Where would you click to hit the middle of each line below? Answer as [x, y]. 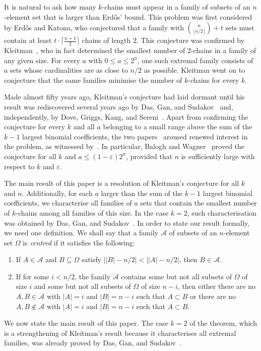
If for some [32, 276]
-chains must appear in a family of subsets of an [176, 7]
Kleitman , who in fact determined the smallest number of [95, 50]
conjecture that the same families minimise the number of [93, 80]
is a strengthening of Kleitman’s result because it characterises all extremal [120, 333]
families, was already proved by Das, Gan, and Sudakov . [93, 343]
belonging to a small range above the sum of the [178, 127]
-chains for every [214, 80]
